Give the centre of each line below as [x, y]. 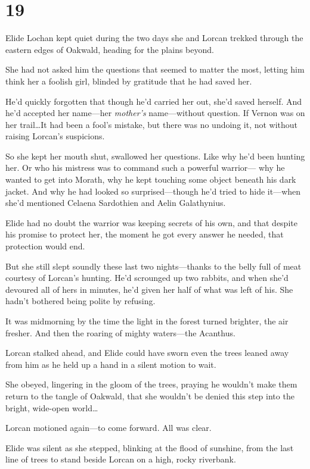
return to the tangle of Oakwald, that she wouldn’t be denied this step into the [150, 395]
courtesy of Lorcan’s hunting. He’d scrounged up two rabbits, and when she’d [147, 278]
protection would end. [45, 246]
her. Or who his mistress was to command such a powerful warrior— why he [145, 168]
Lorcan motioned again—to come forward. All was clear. [108, 428]
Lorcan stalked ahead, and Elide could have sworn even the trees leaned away [147, 353]
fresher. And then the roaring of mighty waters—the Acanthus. [120, 332]
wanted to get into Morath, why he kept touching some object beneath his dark [151, 179]
